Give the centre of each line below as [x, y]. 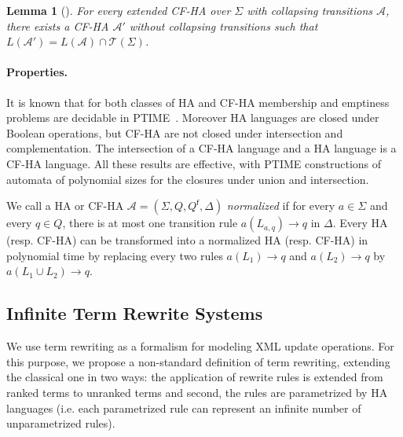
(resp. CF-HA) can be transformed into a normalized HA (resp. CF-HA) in [187, 240]
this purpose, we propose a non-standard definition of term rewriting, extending [198, 361]
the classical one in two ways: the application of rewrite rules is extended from [195, 377]
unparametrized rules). [61, 423]
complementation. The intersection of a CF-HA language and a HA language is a [201, 148]
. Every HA [360, 223]
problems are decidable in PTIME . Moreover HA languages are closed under [193, 118]
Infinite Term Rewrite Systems [135, 313]
